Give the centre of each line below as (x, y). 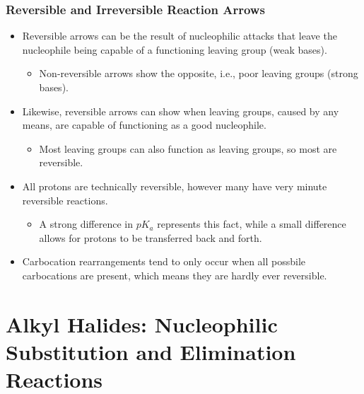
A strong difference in (86, 224)
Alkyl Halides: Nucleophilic (142, 324)
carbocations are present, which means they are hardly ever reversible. (175, 275)
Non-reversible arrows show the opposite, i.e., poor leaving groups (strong (199, 73)
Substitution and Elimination (151, 351)
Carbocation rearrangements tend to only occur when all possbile (164, 261)
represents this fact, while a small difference (252, 224)
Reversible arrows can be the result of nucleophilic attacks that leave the (180, 36)
